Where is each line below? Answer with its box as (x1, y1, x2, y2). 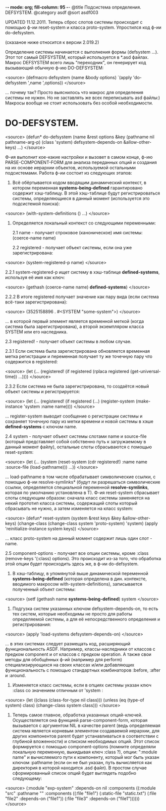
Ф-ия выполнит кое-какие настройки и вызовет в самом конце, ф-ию (5, 154, 153, 160)
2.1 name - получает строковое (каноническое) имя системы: (12, 229, 143, 235)
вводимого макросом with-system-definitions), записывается (12, 581, 143, 587)
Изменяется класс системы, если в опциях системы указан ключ (12, 682, 152, 688)
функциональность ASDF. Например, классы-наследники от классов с (5, 646, 156, 652)
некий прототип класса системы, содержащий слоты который (5, 500, 138, 506)
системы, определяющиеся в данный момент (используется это (12, 195, 150, 201)
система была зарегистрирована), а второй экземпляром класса (5, 323, 144, 329)
